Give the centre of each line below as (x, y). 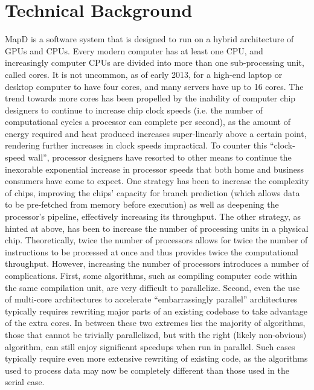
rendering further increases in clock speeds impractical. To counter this (136, 145)
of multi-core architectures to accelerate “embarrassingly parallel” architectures (151, 299)
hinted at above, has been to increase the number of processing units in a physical (157, 228)
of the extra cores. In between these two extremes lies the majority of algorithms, (155, 323)
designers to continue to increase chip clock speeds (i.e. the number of (134, 110)
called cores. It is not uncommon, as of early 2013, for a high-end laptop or (144, 74)
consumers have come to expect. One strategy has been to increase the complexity (157, 181)
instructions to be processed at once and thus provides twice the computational (152, 251)
